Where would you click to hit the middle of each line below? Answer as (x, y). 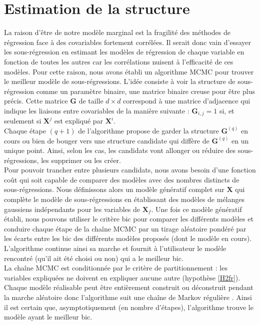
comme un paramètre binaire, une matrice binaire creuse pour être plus (145, 91)
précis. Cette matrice (36, 101)
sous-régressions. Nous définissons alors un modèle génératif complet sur (114, 189)
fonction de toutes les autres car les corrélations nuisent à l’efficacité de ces (119, 61)
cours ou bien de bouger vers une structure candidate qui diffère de (107, 140)
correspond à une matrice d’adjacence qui (187, 101)
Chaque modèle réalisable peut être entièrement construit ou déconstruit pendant (129, 287)
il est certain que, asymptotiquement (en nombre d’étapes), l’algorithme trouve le (129, 307)
